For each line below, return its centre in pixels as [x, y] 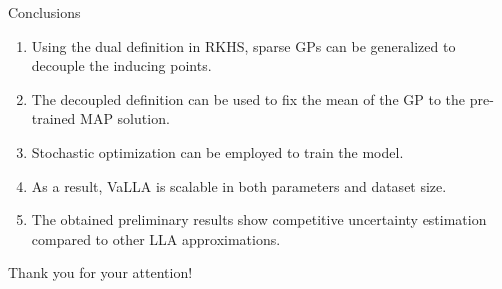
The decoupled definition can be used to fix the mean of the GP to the [248, 98]
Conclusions [44, 12]
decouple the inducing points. [121, 65]
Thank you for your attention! [100, 272]
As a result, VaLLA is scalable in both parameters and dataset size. [239, 185]
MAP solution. [125, 118]
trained [53, 118]
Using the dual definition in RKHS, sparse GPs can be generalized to [243, 45]
